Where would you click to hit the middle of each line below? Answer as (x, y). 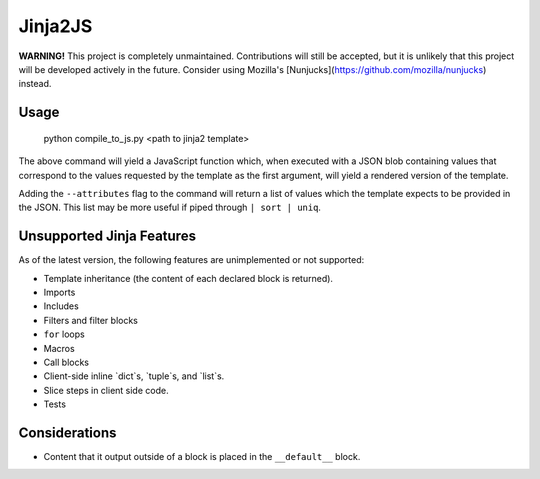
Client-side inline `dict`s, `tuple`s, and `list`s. (134, 376)
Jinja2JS (55, 26)
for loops (64, 334)
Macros (59, 348)
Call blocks (66, 362)
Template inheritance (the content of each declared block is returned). (188, 278)
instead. (35, 84)
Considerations (67, 432)
